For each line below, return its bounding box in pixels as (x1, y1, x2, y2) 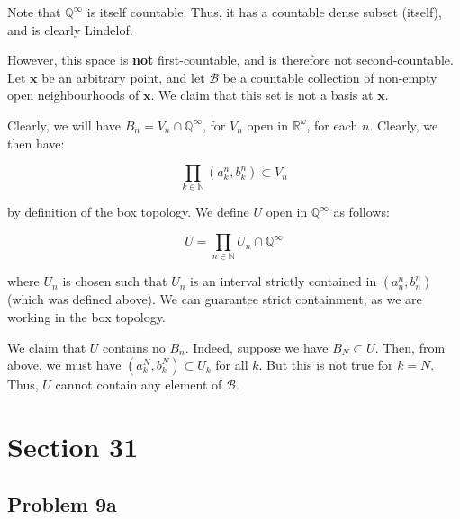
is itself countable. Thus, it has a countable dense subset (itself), (86, 3, 442, 21)
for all (215, 355, 248, 374)
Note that (7, 3, 61, 21)
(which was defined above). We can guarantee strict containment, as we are (7, 290, 422, 309)
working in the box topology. (7, 308, 166, 326)
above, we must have (7, 355, 122, 374)
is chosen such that (62, 272, 167, 291)
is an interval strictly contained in (190, 272, 377, 291)
